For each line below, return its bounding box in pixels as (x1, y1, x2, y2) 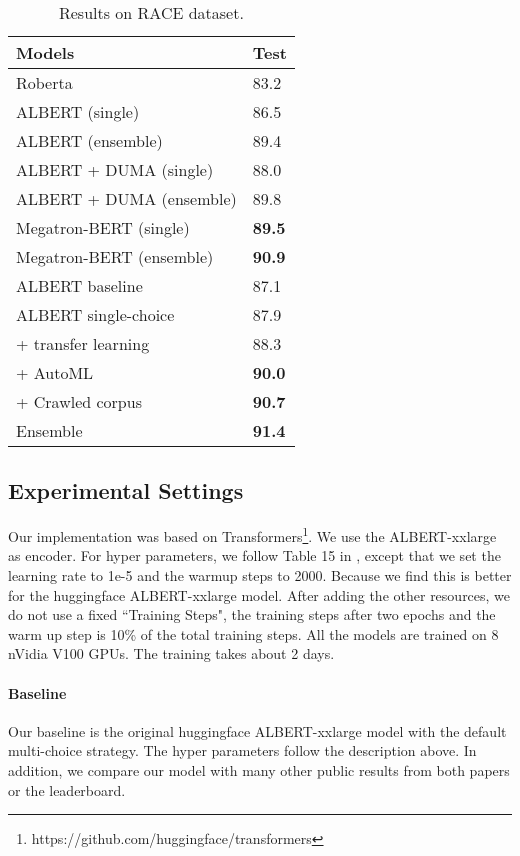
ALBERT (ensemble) (16, 129, 163, 152)
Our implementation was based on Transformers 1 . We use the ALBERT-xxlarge (8, 523, 497, 546)
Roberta (16, 71, 73, 94)
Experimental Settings (8, 475, 244, 506)
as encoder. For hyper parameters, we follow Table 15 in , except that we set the (8, 545, 501, 566)
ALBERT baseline (16, 274, 143, 297)
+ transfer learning (16, 332, 150, 355)
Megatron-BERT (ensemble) (16, 245, 214, 268)
